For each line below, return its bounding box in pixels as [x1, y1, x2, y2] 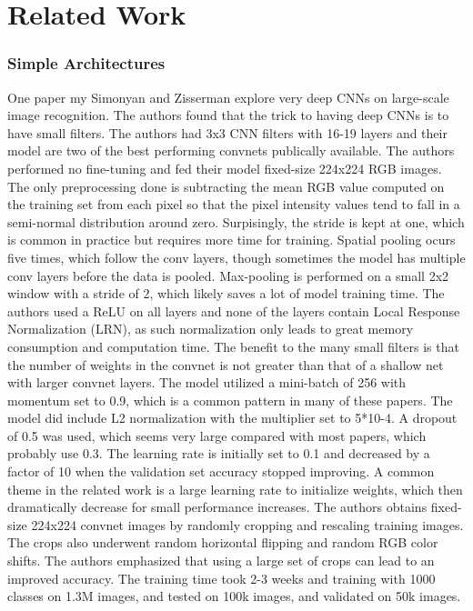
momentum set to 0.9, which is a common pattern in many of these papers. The [7, 390, 453, 409]
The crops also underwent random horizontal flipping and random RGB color [7, 533, 438, 552]
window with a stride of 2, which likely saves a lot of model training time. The [7, 284, 445, 303]
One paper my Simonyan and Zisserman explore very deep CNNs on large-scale [7, 87, 449, 106]
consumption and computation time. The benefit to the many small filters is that [7, 336, 459, 356]
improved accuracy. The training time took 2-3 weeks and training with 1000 [7, 568, 436, 587]
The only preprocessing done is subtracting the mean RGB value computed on [7, 176, 445, 195]
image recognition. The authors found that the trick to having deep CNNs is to [7, 105, 449, 125]
